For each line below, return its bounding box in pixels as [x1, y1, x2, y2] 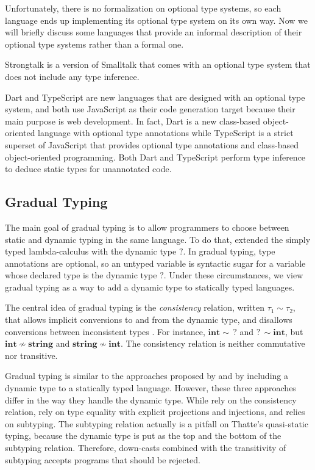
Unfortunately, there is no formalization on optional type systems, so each [5, 2, 281, 14]
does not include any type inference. [5, 70, 140, 82]
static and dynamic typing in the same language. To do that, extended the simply [5, 233, 311, 245]
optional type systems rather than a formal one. [5, 37, 184, 50]
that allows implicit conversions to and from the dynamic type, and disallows [5, 313, 292, 326]
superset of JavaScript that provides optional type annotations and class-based [5, 138, 299, 151]
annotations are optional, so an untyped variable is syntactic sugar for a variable [5, 256, 306, 269]
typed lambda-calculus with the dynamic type [5, 245, 177, 258]
